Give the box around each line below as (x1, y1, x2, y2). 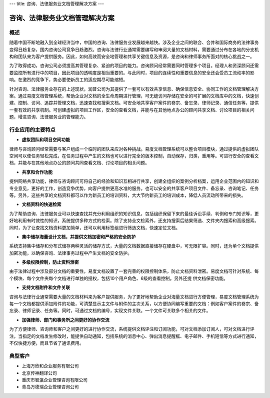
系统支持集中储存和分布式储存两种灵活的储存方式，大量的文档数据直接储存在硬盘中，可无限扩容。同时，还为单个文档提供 (9, 243, 259, 249)
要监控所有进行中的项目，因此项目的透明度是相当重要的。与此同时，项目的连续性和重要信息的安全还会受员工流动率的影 (9, 69, 254, 75)
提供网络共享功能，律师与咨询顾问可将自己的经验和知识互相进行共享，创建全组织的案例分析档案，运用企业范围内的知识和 (9, 178, 259, 184)
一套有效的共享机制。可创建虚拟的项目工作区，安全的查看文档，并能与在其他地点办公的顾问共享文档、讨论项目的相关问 (9, 106, 254, 112)
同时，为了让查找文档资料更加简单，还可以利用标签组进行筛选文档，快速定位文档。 (9, 224, 180, 230)
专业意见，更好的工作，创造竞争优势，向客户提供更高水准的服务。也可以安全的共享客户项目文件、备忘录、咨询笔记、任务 (9, 185, 259, 191)
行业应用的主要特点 (9, 126, 56, 133)
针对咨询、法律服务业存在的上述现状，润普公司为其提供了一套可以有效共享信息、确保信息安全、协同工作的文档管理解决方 (9, 85, 259, 92)
